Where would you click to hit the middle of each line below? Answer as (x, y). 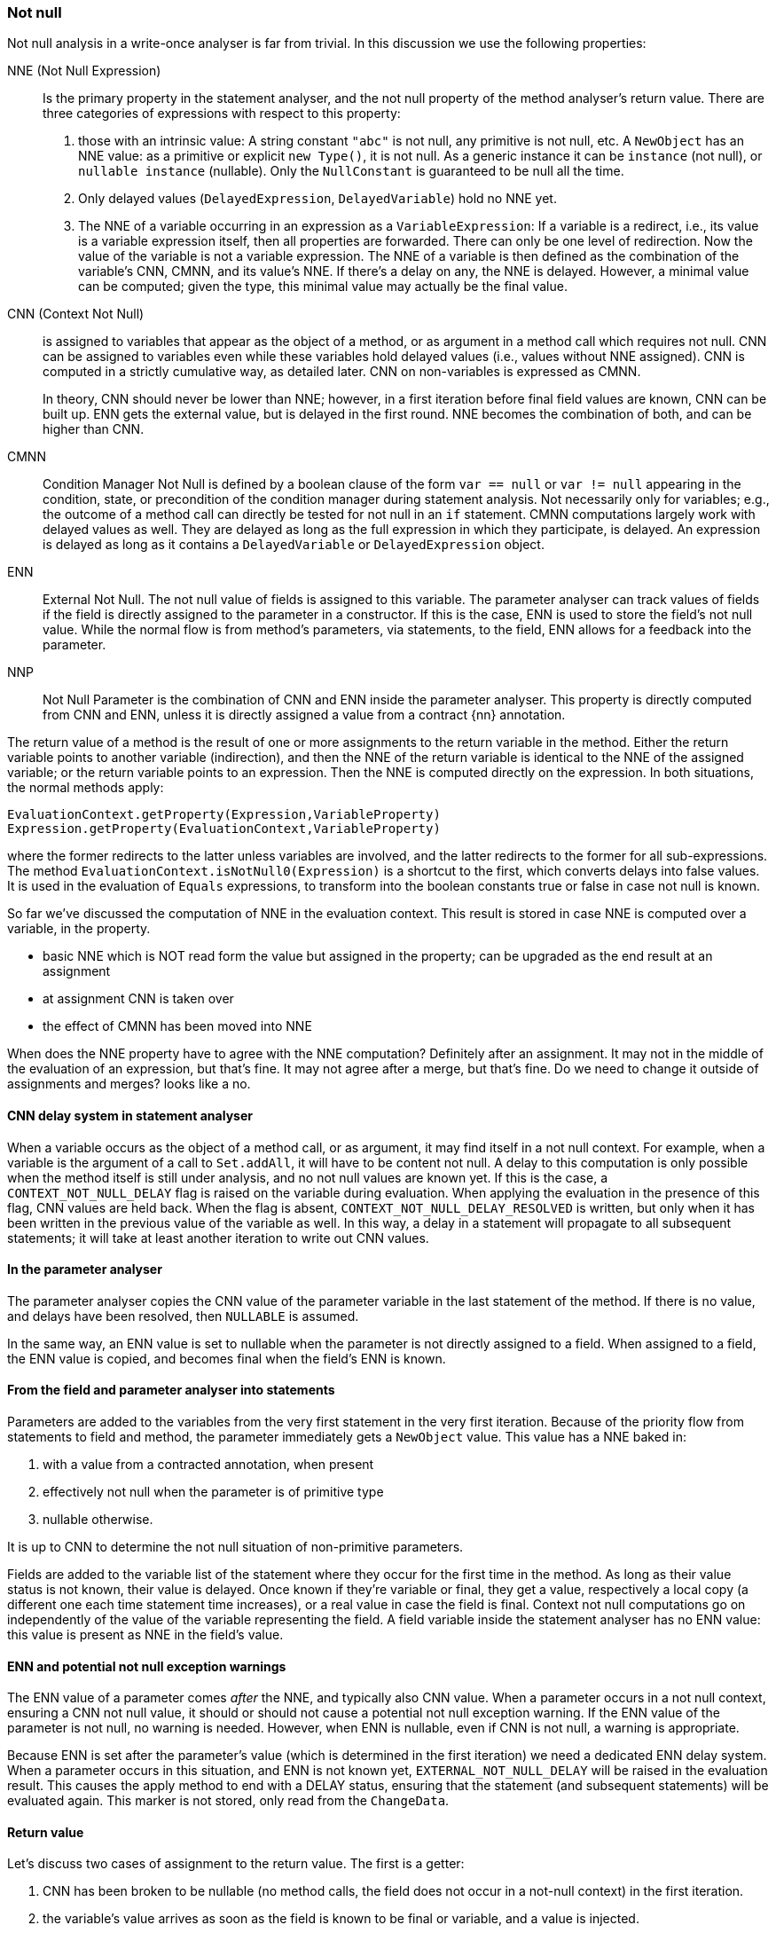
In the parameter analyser (85, 1269)
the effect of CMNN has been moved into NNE (177, 1026)
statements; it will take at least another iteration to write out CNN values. (218, 1238)
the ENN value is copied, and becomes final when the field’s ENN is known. (227, 1358)
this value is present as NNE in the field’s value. (145, 1635)
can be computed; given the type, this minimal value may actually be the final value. (323, 287)
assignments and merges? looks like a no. (129, 1084)
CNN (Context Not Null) (76, 314)
